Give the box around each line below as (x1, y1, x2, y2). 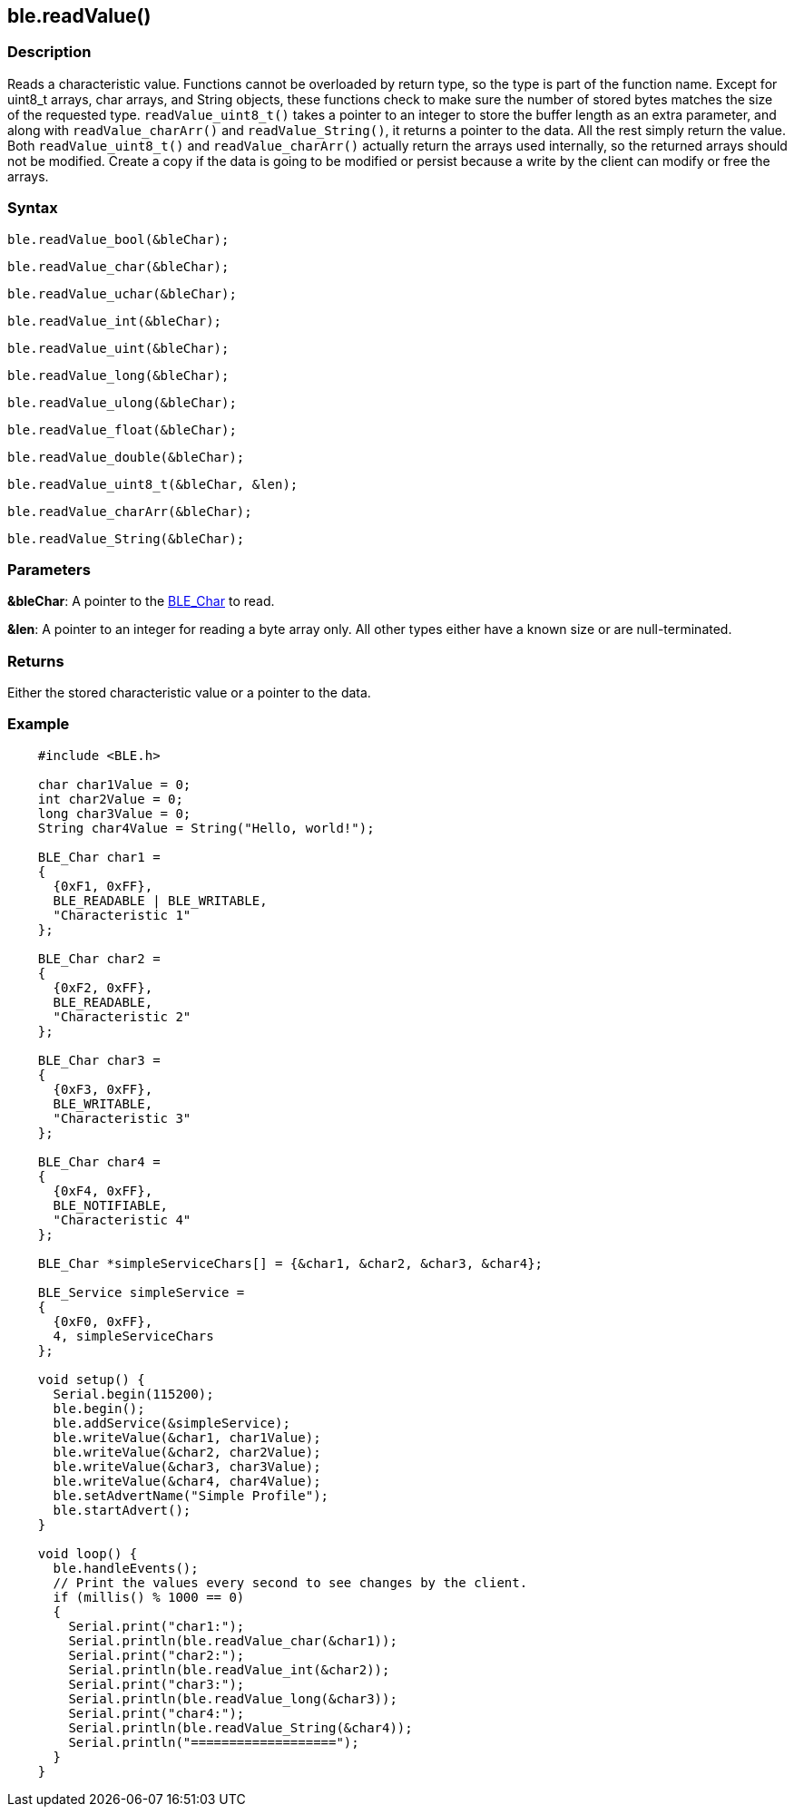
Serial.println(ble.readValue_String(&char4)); (68, 1720, 413, 1735)
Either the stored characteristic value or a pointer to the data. (7, 685, 371, 701)
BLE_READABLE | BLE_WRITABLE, (53, 892, 268, 908)
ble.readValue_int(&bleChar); (7, 313, 222, 328)
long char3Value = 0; (37, 805, 191, 821)
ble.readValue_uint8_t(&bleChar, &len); (7, 476, 299, 492)
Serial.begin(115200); (53, 1386, 214, 1401)
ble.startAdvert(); (53, 1502, 191, 1517)
